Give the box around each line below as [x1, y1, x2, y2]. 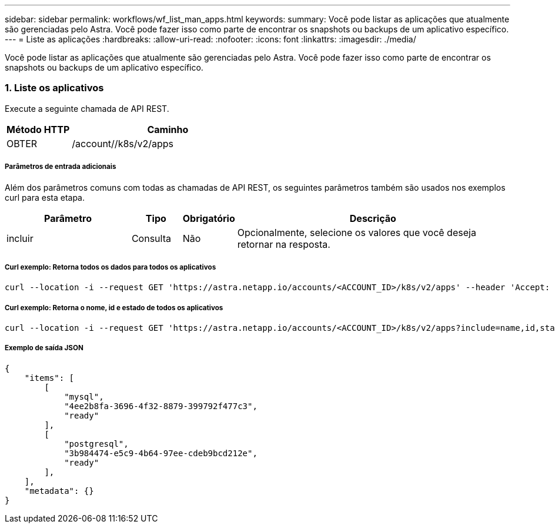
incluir [6, 232, 34, 244]
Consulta [131, 232, 171, 244]
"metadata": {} [24, 486, 94, 496]
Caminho [147, 123, 189, 135]
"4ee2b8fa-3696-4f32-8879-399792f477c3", [64, 401, 258, 411]
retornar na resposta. [237, 238, 330, 250]
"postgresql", [64, 439, 129, 449]
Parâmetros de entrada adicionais [5, 162, 116, 171]
